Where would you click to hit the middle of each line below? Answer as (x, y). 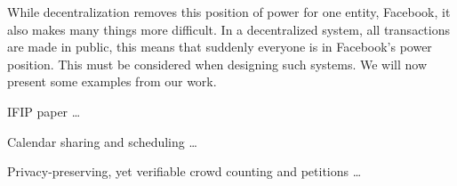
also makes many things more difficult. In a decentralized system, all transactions (228, 29)
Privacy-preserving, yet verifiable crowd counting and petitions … (184, 171)
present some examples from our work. (112, 81)
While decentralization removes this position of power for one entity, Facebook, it (229, 12)
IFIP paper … (44, 111)
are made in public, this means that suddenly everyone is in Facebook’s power (220, 47)
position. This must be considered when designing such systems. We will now (217, 64)
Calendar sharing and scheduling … (102, 141)
